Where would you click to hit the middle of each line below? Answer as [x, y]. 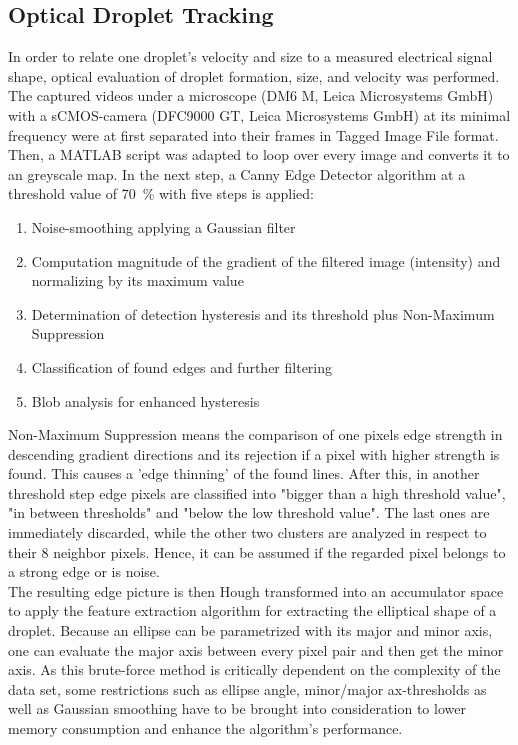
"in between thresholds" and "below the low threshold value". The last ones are [249, 512]
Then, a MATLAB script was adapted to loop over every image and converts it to [259, 154]
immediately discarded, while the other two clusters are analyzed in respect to [247, 532]
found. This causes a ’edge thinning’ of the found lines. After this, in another [244, 473]
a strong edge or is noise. [84, 571]
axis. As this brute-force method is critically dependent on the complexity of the [254, 669]
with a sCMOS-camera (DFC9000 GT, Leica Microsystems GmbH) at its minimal [259, 114]
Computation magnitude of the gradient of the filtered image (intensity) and [266, 260]
